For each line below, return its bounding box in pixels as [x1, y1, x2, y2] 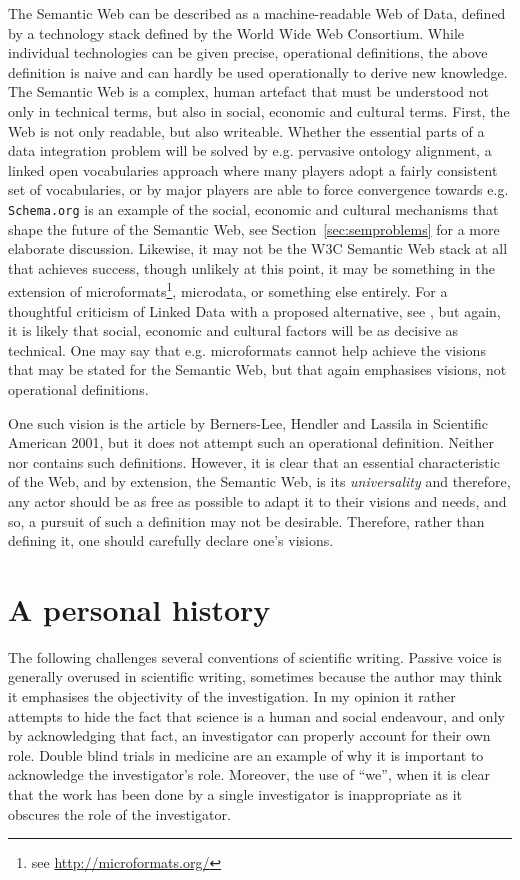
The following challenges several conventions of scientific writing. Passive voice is [8, 646, 502, 667]
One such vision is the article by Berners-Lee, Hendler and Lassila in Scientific [8, 412, 488, 433]
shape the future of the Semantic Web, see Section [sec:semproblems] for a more [8, 218, 500, 239]
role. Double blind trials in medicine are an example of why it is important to [8, 744, 484, 765]
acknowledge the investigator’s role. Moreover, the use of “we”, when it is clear [8, 764, 490, 785]
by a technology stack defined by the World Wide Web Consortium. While [8, 22, 465, 43]
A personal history [8, 588, 271, 629]
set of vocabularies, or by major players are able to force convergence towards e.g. [8, 179, 509, 200]
